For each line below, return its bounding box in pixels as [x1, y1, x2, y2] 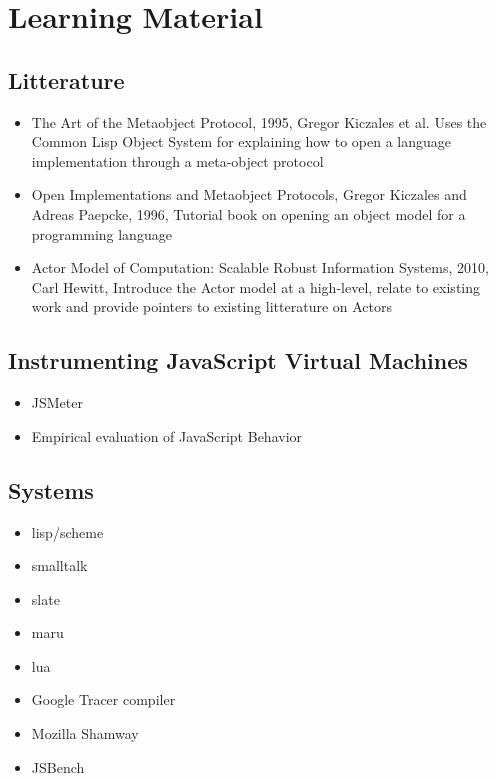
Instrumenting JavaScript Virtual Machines [8, 345, 468, 376]
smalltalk [31, 555, 88, 576]
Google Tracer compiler [31, 689, 176, 710]
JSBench [31, 756, 85, 777]
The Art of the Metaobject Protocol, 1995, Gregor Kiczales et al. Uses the [31, 111, 487, 132]
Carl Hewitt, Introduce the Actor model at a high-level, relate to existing [31, 276, 481, 297]
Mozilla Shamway [31, 723, 139, 744]
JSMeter [31, 392, 83, 413]
